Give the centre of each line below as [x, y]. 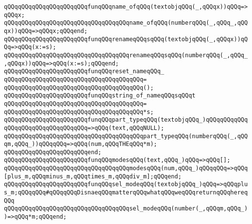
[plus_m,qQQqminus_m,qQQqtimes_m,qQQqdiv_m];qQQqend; [93, 176]
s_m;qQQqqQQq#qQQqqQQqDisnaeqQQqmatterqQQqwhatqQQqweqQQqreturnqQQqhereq [126, 193]
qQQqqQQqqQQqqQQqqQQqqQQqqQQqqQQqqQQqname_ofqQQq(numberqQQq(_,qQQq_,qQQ [126, 23]
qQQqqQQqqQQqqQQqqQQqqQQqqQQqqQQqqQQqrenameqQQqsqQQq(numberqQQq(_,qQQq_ [126, 55]
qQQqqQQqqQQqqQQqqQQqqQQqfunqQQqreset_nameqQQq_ [84, 72]
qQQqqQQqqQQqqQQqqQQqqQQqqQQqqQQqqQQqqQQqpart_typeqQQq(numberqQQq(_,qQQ [126, 136]
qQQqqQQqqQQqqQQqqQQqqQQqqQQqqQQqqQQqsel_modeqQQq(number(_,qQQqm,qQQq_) [126, 209]
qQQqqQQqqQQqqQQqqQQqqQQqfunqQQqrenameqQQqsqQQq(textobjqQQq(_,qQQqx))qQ [126, 39]
